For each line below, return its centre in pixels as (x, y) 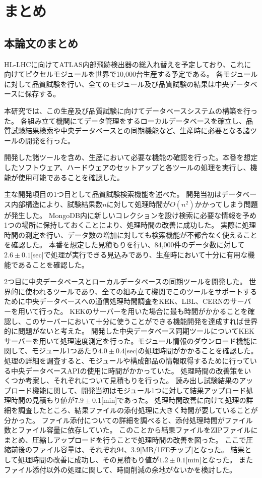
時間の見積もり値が (43, 400)
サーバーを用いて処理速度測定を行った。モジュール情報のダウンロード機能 (127, 340)
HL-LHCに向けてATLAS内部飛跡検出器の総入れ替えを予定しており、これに (128, 64)
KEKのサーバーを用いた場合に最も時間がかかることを (159, 311)
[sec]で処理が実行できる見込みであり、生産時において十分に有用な (139, 255)
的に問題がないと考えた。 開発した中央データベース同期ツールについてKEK (129, 331)
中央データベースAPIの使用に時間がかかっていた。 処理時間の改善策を (127, 370)
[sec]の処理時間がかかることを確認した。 (191, 351)
